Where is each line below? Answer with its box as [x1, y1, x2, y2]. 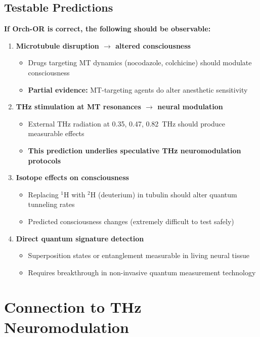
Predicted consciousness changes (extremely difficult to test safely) [28, 216, 234, 226]
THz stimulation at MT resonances [16, 101, 141, 112]
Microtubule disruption [16, 40, 99, 51]
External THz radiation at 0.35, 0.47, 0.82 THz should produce [28, 118, 225, 129]
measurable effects [28, 128, 84, 139]
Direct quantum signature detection [16, 233, 144, 243]
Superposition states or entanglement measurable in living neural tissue [28, 250, 249, 261]
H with [64, 189, 85, 199]
